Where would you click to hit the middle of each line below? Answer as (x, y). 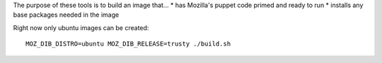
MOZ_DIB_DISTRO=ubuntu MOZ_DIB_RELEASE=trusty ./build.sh (128, 44)
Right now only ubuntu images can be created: (81, 27)
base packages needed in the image (66, 15)
